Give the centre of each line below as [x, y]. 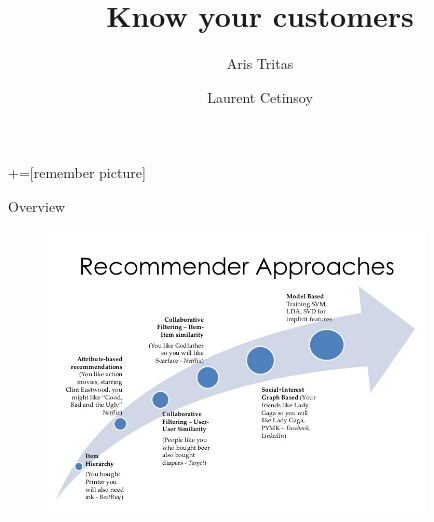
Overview [37, 205]
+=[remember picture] [77, 172]
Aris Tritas [260, 63]
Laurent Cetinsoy [260, 96]
